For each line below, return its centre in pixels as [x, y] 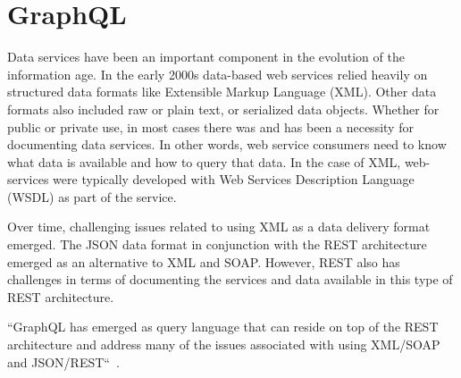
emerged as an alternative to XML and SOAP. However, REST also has [204, 261]
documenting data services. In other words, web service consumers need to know [227, 144]
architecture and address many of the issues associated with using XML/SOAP [224, 344]
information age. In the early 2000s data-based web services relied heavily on [218, 74]
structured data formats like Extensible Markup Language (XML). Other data [222, 92]
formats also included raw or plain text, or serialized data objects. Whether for [223, 109]
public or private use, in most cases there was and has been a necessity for [210, 126]
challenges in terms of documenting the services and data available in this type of [230, 279]
